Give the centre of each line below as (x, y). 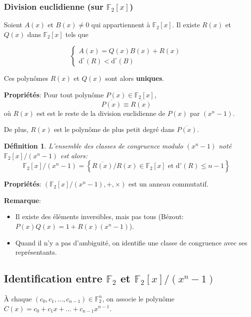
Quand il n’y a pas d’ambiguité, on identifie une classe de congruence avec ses (131, 242)
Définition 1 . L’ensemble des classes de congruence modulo (94, 146)
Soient (13, 25)
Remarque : (23, 200)
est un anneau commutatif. (169, 184)
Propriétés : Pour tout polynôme (54, 94)
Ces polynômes (26, 78)
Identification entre (53, 278)
